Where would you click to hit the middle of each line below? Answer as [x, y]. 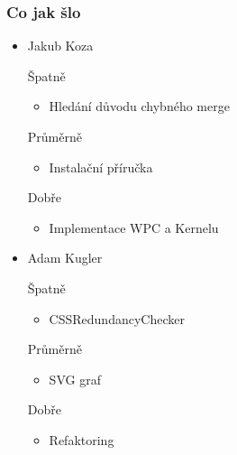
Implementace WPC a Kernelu [134, 227]
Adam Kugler [65, 258]
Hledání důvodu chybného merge [139, 106]
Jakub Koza [60, 46]
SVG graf [75, 379]
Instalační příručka [101, 167]
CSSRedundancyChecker [117, 318]
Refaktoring [82, 439]
